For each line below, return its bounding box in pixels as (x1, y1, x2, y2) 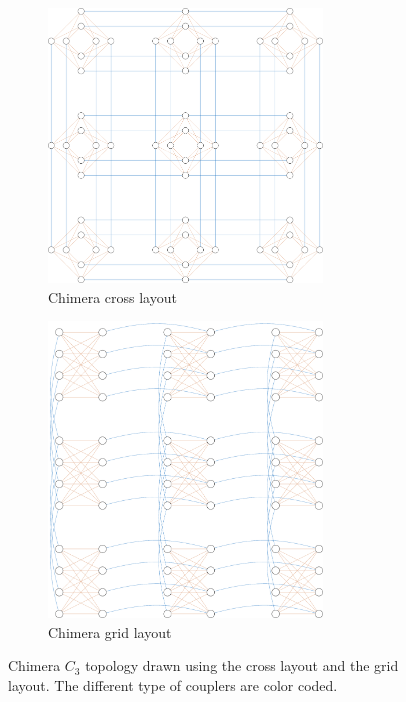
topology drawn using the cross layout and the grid (85, 655, 399, 676)
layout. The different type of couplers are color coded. (8, 675, 338, 696)
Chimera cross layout (48, 286, 177, 307)
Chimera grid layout (48, 621, 172, 642)
